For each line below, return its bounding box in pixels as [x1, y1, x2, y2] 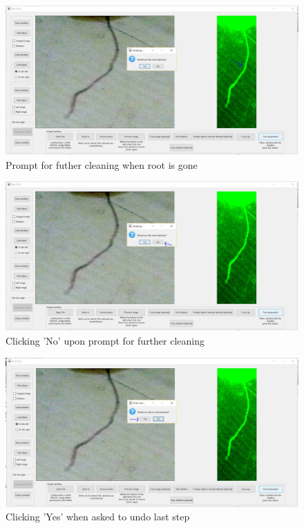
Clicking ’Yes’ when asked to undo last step [6, 509, 190, 524]
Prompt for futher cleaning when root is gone [6, 157, 198, 172]
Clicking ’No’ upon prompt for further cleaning [6, 334, 205, 348]
